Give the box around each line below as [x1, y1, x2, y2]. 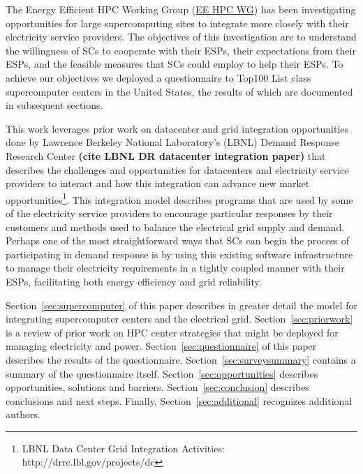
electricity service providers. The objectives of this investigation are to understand [6, 29, 357, 44]
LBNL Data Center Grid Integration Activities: [22, 440, 225, 455]
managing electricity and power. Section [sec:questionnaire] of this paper [6, 339, 317, 353]
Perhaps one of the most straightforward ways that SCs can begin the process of [6, 233, 350, 248]
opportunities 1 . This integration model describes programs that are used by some [6, 190, 353, 207]
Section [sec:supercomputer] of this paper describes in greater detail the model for [6, 297, 357, 312]
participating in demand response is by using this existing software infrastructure [6, 246, 353, 261]
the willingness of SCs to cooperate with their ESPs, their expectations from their [6, 43, 356, 57]
